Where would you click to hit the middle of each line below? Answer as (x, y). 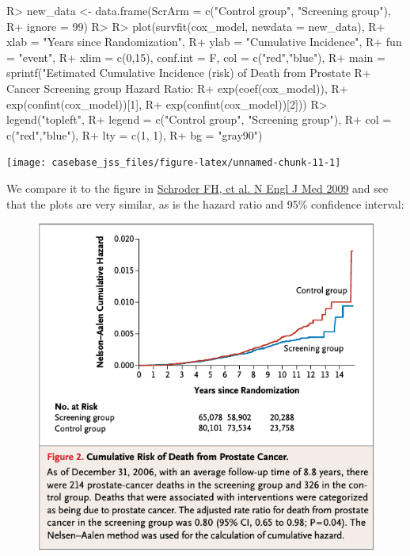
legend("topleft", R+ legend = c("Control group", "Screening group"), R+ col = (199, 119)
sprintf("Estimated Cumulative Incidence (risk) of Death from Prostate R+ (189, 73)
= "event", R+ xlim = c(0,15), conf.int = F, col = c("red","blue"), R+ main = (196, 57)
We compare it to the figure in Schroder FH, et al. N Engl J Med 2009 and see (197, 188)
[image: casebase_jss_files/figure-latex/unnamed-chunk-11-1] (174, 163)
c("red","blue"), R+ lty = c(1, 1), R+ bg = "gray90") (135, 134)
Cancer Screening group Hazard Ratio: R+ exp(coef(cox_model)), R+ (177, 88)
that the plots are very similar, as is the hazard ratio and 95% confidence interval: (205, 203)
